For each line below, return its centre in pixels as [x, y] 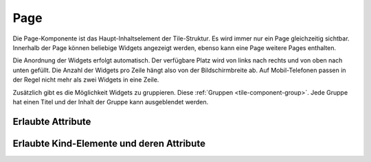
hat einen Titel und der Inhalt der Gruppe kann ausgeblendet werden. [111, 102]
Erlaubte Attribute [52, 121]
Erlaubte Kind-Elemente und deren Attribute [109, 143]
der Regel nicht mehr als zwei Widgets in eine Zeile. [86, 80]
